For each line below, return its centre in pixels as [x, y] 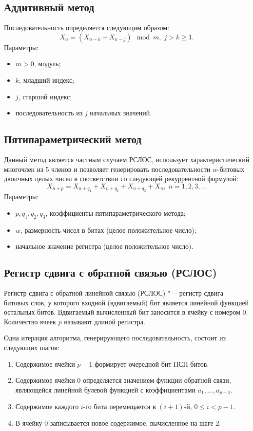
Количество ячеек [30, 321]
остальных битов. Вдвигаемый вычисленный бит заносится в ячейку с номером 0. [126, 312]
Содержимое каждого [47, 406]
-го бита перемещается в [119, 406]
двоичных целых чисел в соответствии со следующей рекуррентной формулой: [121, 178]
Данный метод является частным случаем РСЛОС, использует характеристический [127, 159]
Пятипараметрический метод [73, 139]
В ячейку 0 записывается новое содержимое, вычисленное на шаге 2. [118, 422]
